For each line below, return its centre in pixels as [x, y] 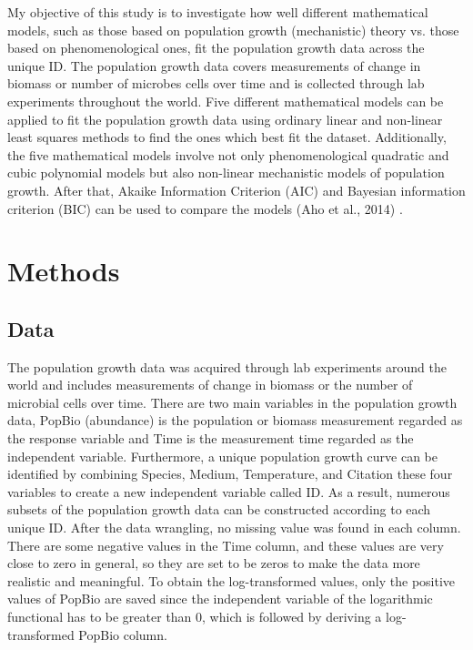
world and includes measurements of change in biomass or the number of [210, 385]
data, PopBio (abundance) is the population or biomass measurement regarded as [235, 420]
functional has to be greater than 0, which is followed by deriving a [195, 617]
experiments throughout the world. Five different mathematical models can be [226, 101]
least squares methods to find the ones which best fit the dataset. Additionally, [227, 137]
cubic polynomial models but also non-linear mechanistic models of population [226, 173]
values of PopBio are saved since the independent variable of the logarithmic [220, 599]
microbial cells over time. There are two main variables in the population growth [232, 402]
